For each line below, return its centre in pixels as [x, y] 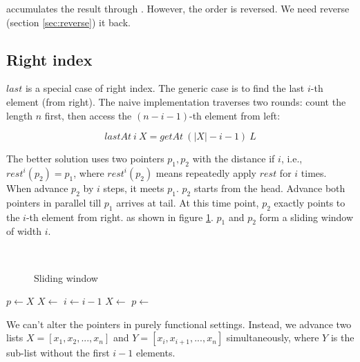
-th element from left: [235, 115]
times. [314, 172]
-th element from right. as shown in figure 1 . [120, 217]
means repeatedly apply [206, 172]
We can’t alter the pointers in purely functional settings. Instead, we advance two [179, 324]
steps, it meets [134, 188]
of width [24, 231]
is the [342, 337]
